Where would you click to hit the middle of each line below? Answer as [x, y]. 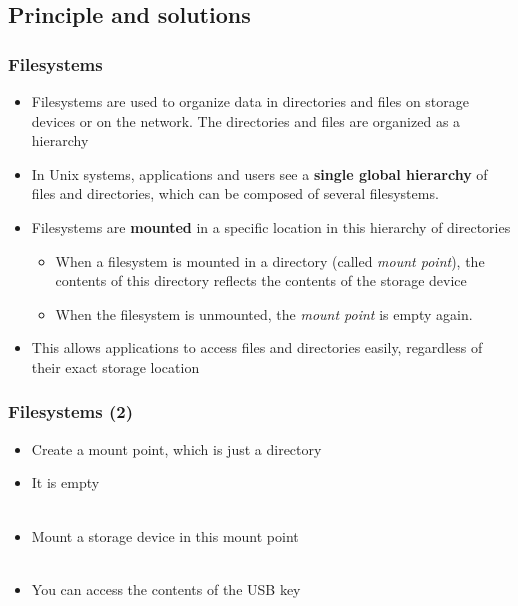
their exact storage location [115, 366]
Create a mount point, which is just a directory [176, 448]
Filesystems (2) [71, 411]
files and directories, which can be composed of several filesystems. [235, 193]
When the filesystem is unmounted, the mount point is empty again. [264, 313]
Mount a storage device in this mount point [165, 535]
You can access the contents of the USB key [166, 588]
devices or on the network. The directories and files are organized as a [246, 120]
